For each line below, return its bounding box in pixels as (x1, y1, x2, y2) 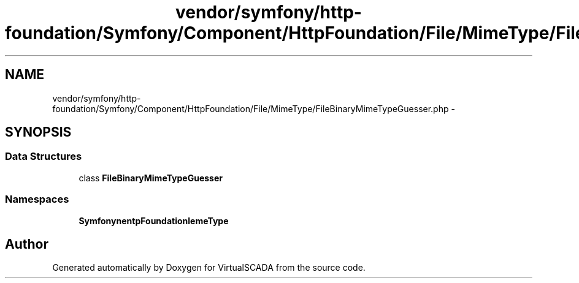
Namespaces (5, 193, 69, 206)
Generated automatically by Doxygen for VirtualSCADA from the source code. (52, 262, 366, 273)
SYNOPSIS (5, 124, 72, 140)
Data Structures (5, 150, 82, 163)
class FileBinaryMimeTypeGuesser (79, 172, 223, 183)
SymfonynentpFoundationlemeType (79, 215, 229, 226)
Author (5, 236, 48, 252)
